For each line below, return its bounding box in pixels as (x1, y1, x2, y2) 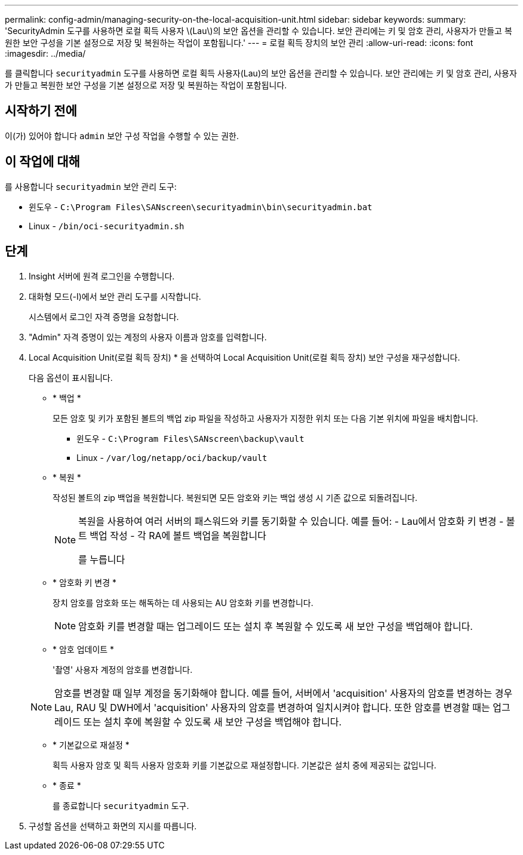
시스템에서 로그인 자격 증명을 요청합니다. (29, 311, 179, 322)
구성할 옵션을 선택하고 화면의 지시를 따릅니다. (29, 820, 197, 831)
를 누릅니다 (78, 553, 125, 565)
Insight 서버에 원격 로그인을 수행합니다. (29, 270, 175, 281)
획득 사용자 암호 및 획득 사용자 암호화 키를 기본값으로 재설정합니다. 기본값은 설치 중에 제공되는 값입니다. (53, 759, 436, 770)
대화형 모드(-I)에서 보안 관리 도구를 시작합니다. (29, 291, 201, 302)
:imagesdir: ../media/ (5, 48, 86, 59)
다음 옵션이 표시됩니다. (29, 372, 113, 383)
